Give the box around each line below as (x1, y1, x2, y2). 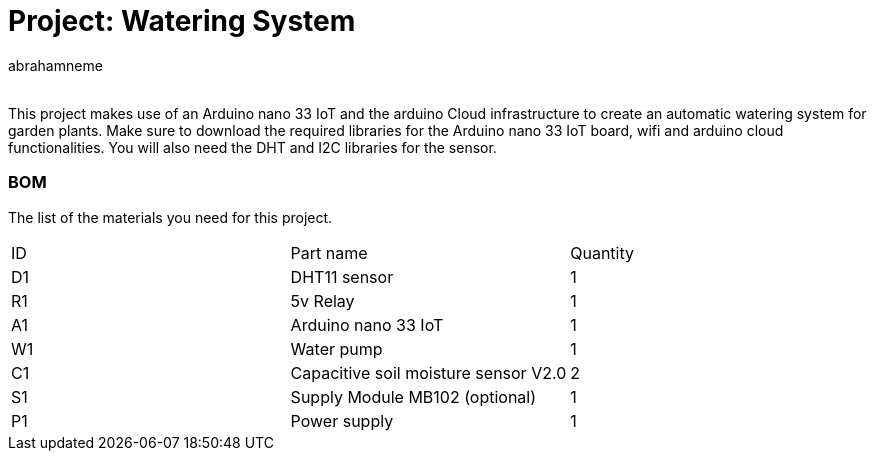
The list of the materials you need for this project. (8, 208, 333, 226)
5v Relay (290, 290, 355, 311)
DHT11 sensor (290, 266, 394, 287)
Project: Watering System (8, 4, 356, 38)
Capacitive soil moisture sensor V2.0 (290, 362, 567, 383)
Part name (290, 242, 368, 263)
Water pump (290, 338, 383, 359)
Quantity (570, 242, 634, 263)
